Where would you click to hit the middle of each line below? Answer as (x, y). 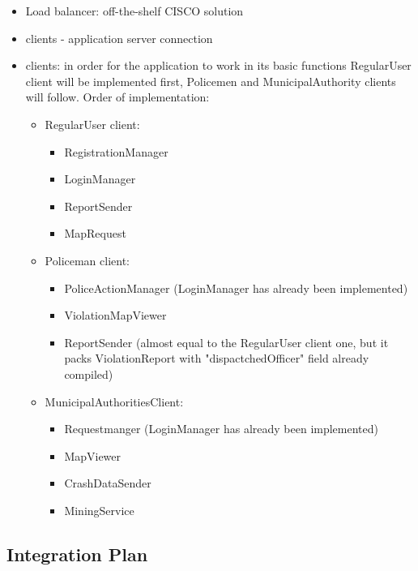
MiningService (99, 510)
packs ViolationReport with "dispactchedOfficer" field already (217, 358)
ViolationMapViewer (115, 315)
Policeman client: (87, 260)
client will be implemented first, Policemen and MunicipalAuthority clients (211, 81)
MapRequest (95, 233)
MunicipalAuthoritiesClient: (114, 401)
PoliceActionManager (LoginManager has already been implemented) (236, 288)
